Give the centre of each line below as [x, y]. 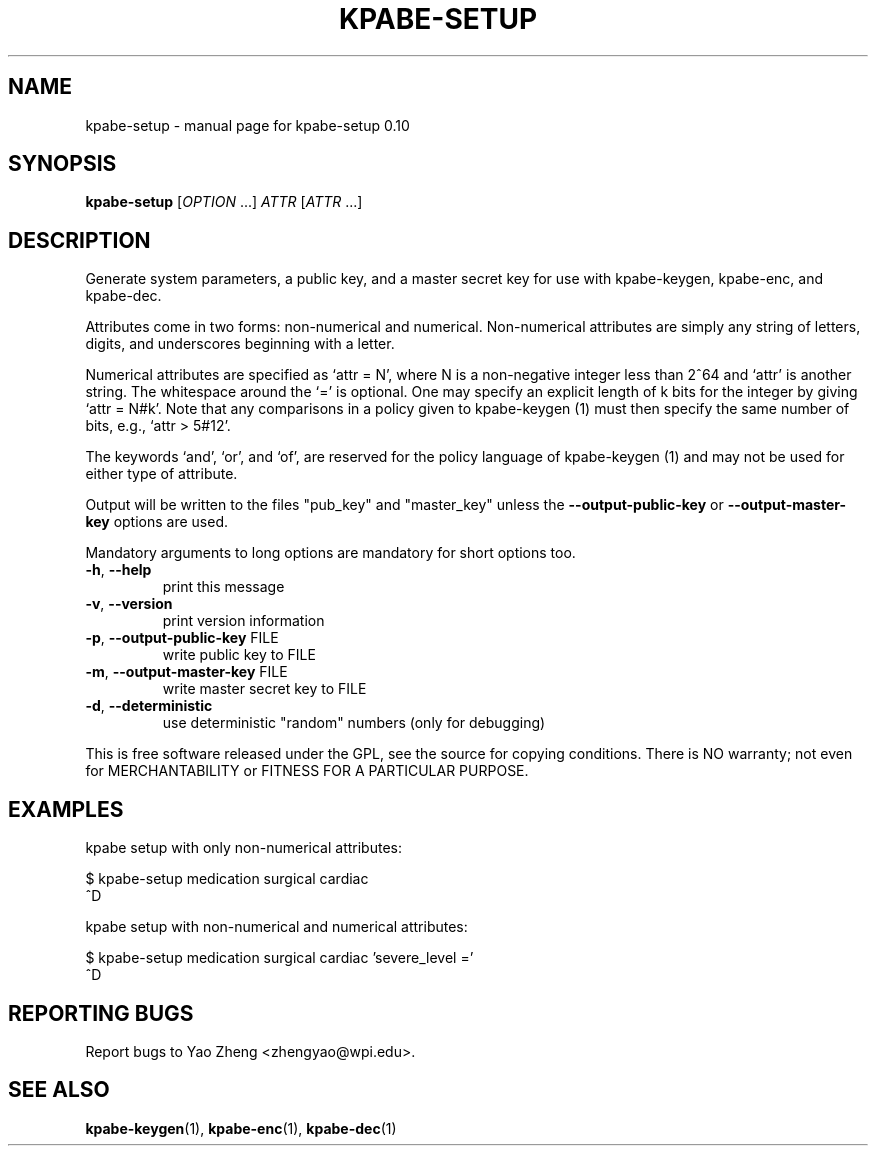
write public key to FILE [239, 655]
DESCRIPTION [79, 240]
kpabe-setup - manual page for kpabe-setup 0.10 [247, 125]
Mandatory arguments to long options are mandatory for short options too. [330, 553]
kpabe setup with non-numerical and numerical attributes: [276, 927]
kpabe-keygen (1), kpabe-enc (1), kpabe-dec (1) [241, 1128]
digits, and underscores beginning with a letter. [240, 344]
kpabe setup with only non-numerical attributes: [243, 848]
